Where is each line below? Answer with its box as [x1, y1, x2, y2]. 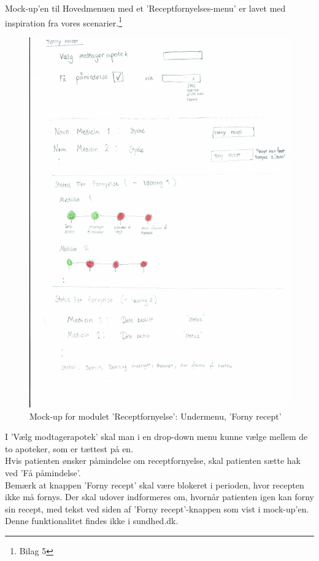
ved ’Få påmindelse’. [5, 466, 81, 479]
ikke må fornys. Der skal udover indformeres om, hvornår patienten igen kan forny [5, 490, 314, 503]
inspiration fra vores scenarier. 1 [5, 14, 123, 29]
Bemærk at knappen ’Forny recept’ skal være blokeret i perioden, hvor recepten [5, 478, 304, 491]
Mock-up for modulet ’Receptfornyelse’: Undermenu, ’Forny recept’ [29, 409, 282, 422]
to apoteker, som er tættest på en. [5, 442, 134, 455]
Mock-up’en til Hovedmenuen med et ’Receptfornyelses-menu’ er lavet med [5, 2, 286, 14]
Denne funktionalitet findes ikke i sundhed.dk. [5, 514, 179, 527]
